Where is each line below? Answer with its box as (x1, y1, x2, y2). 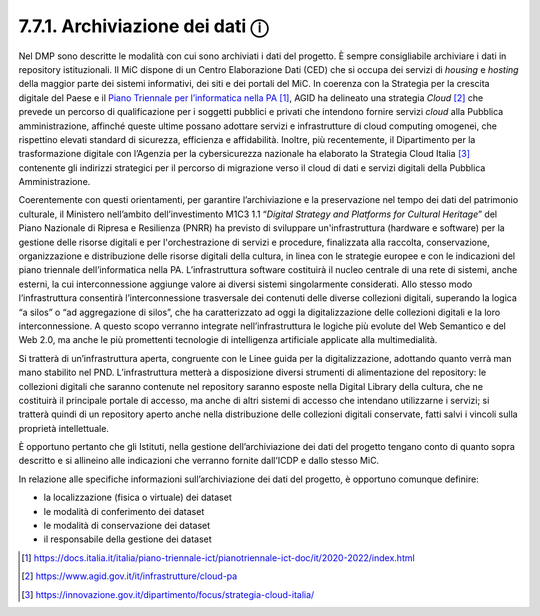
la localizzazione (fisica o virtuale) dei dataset (43, 491, 232, 504)
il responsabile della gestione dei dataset (43, 533, 212, 545)
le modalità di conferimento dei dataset (43, 505, 205, 517)
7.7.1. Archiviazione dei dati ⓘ (18, 15, 269, 37)
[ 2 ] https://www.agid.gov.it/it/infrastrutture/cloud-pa (21, 570, 238, 582)
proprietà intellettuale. (18, 422, 110, 434)
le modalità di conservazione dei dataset (43, 520, 211, 532)
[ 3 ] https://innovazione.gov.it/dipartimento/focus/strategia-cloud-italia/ (21, 588, 315, 600)
